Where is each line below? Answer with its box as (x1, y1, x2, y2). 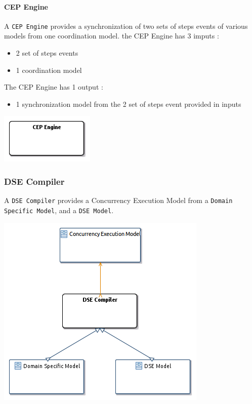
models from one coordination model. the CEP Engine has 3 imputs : (4, 30, 219, 41)
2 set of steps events (16, 48, 78, 58)
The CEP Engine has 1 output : (4, 82, 103, 92)
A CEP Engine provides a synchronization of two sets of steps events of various (4, 20, 248, 31)
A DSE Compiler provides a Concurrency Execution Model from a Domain (4, 195, 233, 206)
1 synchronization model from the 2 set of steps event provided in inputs (16, 98, 241, 109)
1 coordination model (16, 64, 82, 75)
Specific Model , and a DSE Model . (4, 205, 114, 215)
